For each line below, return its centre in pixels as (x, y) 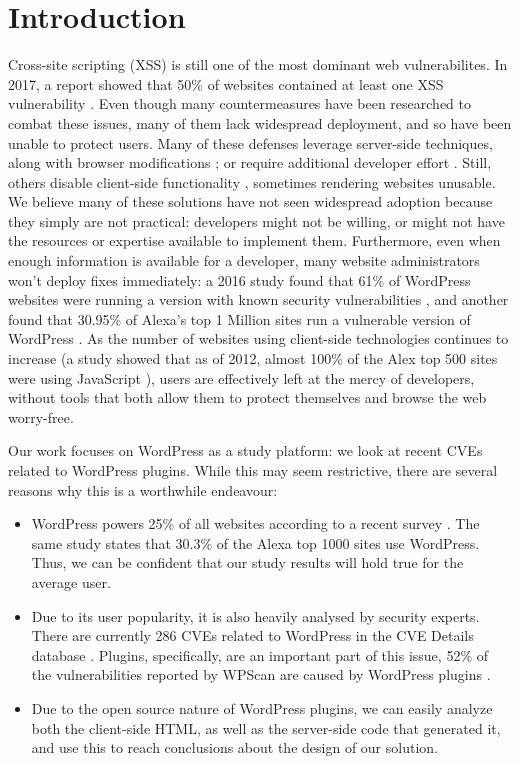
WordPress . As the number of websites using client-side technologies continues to (258, 338)
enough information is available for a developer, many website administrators (244, 260)
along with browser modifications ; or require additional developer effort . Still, (250, 162)
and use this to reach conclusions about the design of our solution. (234, 747)
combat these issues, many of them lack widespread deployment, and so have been (260, 122)
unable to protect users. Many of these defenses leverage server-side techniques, (250, 142)
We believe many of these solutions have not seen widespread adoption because (250, 201)
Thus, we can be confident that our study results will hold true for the (247, 562)
